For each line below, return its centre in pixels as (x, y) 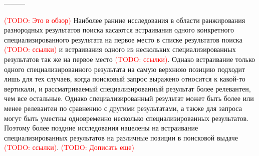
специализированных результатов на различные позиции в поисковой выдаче (121, 137)
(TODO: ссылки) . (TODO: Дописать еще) (69, 147)
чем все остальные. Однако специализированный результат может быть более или (129, 98)
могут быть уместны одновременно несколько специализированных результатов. (126, 118)
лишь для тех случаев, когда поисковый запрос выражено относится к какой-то (125, 79)
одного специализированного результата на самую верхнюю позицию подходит (125, 69)
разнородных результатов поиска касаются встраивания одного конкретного (119, 30)
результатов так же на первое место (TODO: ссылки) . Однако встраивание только (130, 59)
